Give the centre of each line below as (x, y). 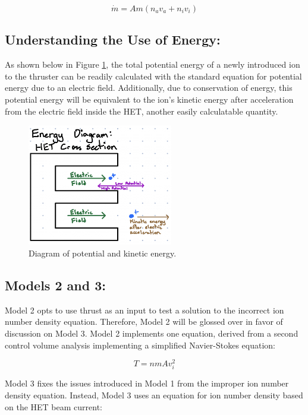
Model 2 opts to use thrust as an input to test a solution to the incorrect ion (144, 310)
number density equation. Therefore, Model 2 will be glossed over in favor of (144, 321)
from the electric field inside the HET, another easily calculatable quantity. (142, 111)
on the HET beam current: (54, 406)
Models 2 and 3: (55, 285)
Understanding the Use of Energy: (113, 39)
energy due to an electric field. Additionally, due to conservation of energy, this (149, 88)
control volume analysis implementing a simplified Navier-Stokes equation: (140, 345)
